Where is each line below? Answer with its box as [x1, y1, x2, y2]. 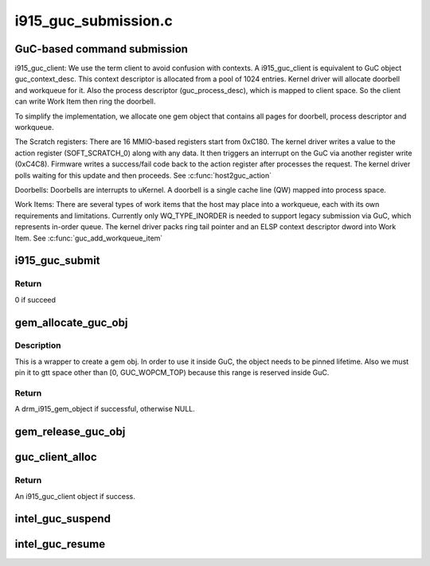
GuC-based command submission [14, 42, 189, 56]
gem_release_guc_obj [14, 425, 126, 439]
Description [14, 340, 61, 351]
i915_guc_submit [14, 254, 100, 267]
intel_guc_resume [14, 537, 106, 551]
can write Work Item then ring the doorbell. [14, 96, 156, 107]
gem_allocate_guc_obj [14, 315, 128, 330]
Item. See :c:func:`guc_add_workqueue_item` [14, 233, 163, 243]
